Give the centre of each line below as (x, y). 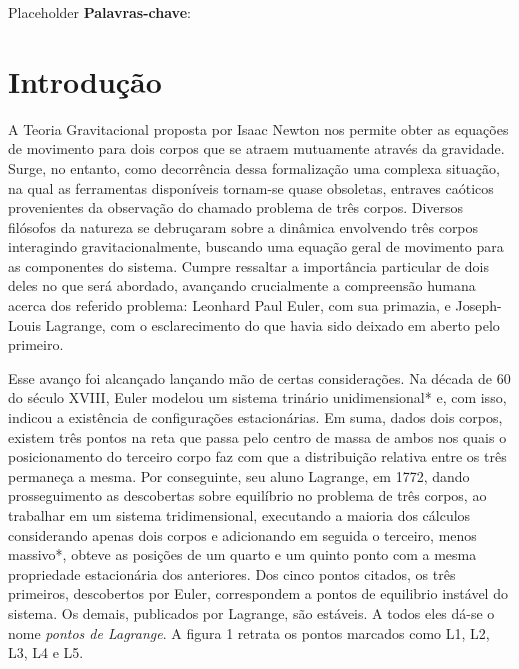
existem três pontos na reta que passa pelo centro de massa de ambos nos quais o (257, 436)
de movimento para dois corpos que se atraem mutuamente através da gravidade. (256, 148)
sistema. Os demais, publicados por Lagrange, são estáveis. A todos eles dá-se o (251, 612)
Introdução (85, 80)
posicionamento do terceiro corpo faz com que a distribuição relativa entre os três (257, 456)
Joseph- (478, 305)
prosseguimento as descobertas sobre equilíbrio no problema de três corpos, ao (247, 495)
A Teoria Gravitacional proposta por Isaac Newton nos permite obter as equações (258, 128)
